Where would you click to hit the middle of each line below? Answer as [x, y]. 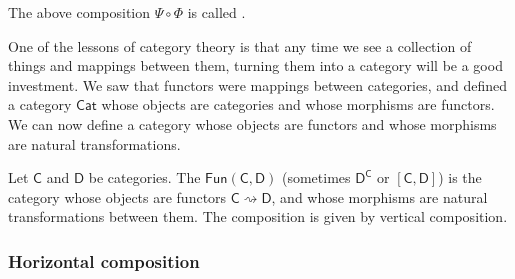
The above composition [79, 12]
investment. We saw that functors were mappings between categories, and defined [258, 84]
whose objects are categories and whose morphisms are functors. [298, 104]
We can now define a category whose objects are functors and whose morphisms [252, 123]
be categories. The [144, 177]
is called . [216, 12]
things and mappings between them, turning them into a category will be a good [255, 65]
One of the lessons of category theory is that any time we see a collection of [240, 45]
